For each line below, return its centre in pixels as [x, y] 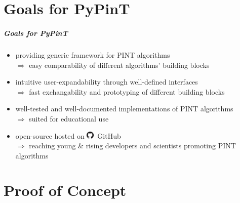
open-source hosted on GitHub [68, 135]
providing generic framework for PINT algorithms [93, 54]
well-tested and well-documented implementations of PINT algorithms [124, 109]
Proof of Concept [65, 190]
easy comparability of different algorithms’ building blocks [119, 65]
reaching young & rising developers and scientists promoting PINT [132, 146]
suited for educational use [69, 118]
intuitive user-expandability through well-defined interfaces [107, 82]
